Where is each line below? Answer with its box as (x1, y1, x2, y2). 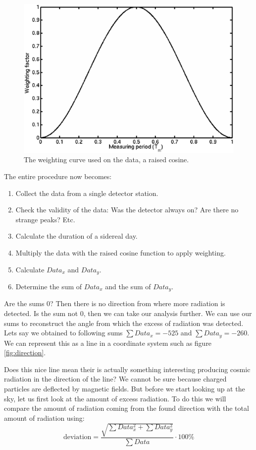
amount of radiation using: (4, 412, 85, 423)
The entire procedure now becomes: (4, 171, 112, 181)
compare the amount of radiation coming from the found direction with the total (4, 403, 249, 413)
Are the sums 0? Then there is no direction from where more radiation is (4, 298, 225, 309)
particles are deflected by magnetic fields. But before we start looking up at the (4, 384, 245, 394)
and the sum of (105, 281, 151, 291)
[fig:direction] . (4, 347, 46, 358)
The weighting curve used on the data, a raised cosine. (24, 154, 189, 165)
